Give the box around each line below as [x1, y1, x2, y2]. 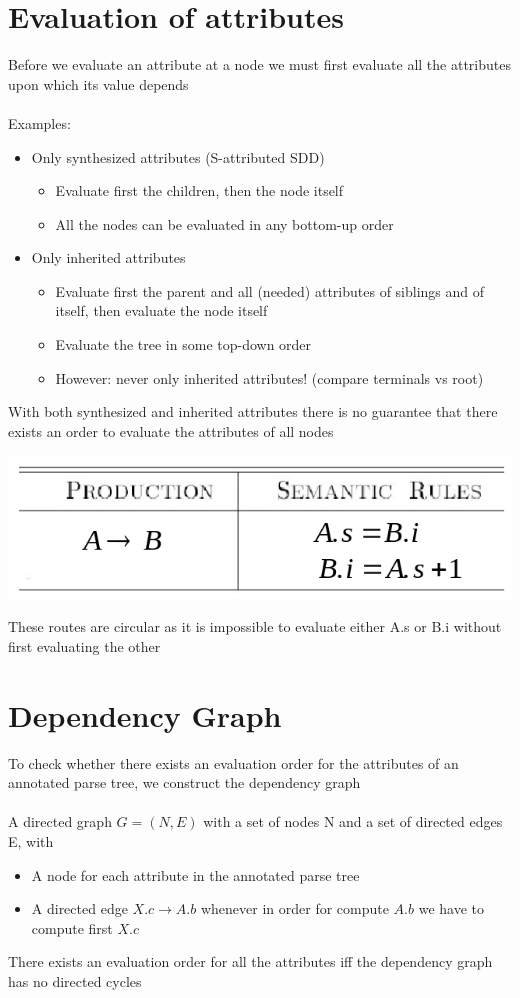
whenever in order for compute [200, 898, 389, 919]
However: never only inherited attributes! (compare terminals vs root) [55, 367, 484, 388]
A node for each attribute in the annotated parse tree [31, 864, 360, 885]
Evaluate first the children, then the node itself [55, 180, 344, 201]
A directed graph [8, 811, 112, 832]
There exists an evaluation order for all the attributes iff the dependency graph [8, 951, 493, 972]
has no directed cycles [8, 971, 142, 992]
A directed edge [31, 898, 128, 919]
